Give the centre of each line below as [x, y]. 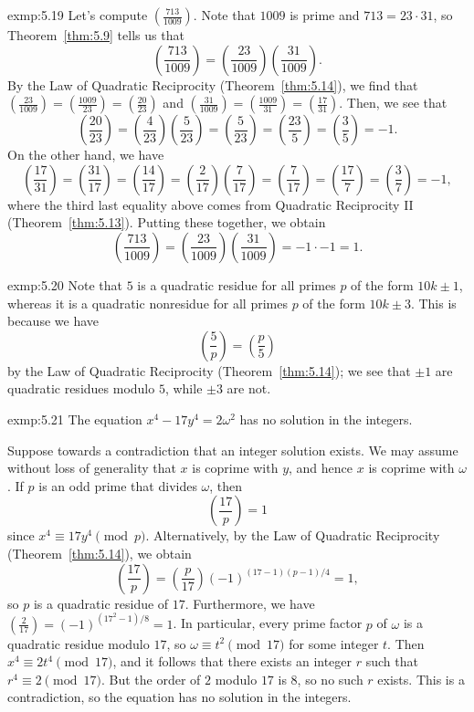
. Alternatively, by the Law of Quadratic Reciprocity [293, 535]
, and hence [321, 468]
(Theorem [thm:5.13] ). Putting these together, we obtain [167, 222]
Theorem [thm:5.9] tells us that [96, 35]
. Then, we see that [393, 103]
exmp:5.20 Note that [65, 284]
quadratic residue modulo [79, 643]
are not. [249, 388]
